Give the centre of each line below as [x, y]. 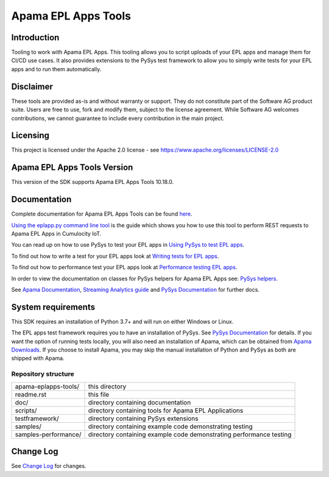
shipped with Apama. [38, 358]
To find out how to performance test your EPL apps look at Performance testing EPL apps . [124, 267]
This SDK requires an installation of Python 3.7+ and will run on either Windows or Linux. [122, 321]
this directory [107, 386]
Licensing [30, 136]
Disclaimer [32, 86]
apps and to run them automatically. [56, 69]
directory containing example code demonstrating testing [170, 426]
